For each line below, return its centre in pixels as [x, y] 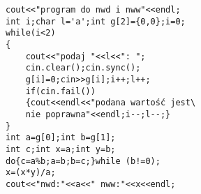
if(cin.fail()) [60, 91]
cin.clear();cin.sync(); [83, 68]
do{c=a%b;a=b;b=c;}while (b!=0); [83, 161]
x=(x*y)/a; [31, 173]
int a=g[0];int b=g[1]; [61, 138]
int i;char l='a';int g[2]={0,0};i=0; [96, 21]
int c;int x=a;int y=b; [61, 149]
